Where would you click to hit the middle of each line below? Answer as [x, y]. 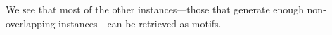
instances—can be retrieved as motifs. [140, 23]
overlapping [31, 23]
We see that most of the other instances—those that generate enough [155, 9]
